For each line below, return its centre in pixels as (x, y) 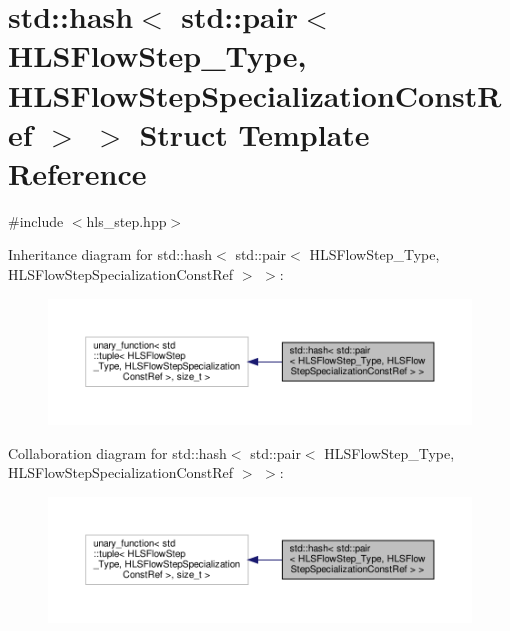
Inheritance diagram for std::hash (110, 254)
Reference (77, 172)
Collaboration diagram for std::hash (117, 452)
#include (36, 220)
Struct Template (254, 133)
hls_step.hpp (126, 220)
